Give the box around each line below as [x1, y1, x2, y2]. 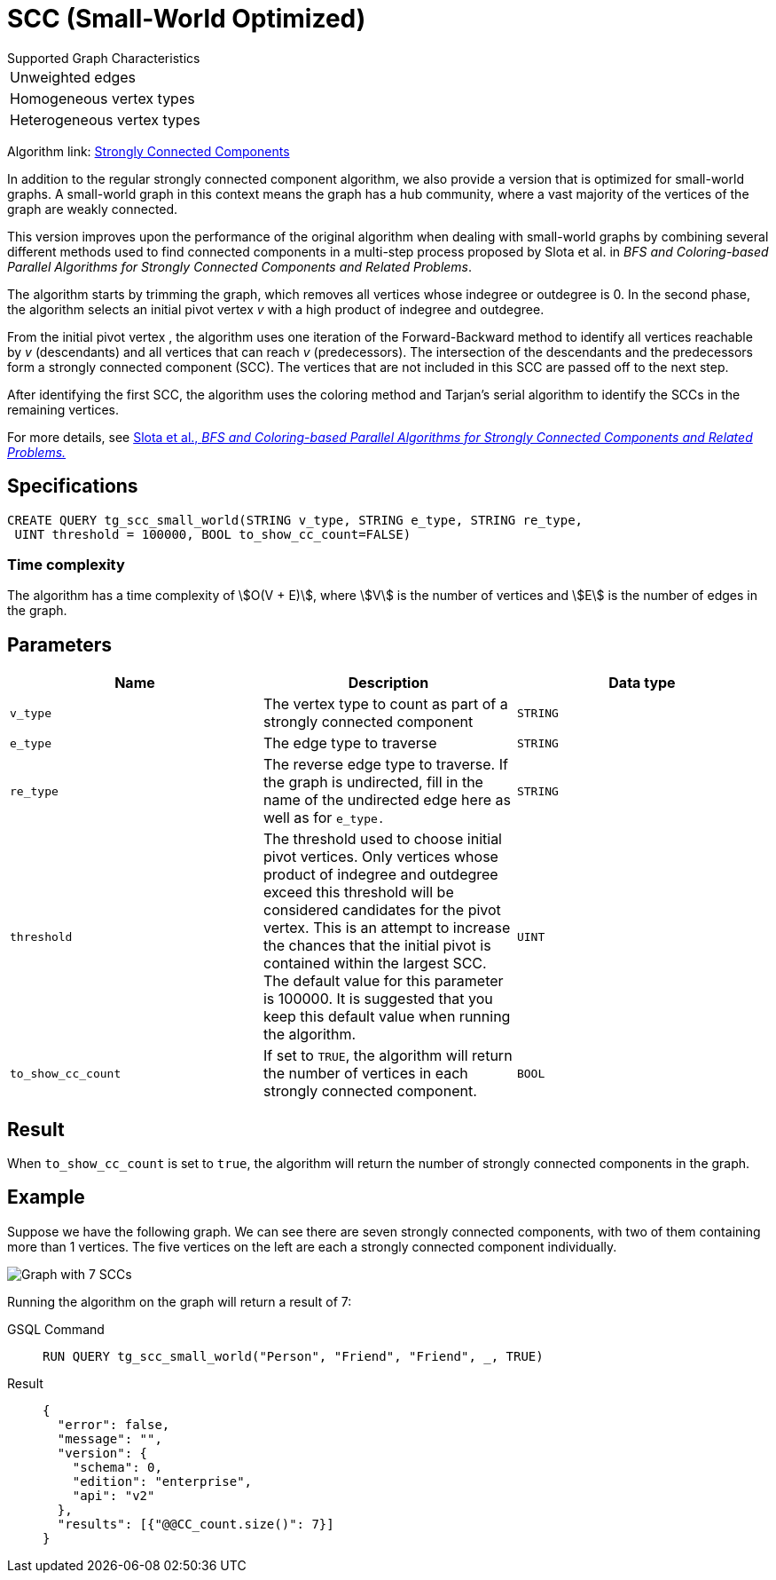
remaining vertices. [7, 401, 119, 417]
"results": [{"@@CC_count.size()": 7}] [57, 1516, 334, 1531]
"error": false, [57, 1417, 170, 1432]
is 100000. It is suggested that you [263, 990, 493, 1008]
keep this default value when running [263, 1007, 511, 1026]
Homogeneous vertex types [10, 89, 195, 107]
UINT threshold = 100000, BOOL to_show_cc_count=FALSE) [14, 526, 412, 541]
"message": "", [57, 1431, 162, 1446]
